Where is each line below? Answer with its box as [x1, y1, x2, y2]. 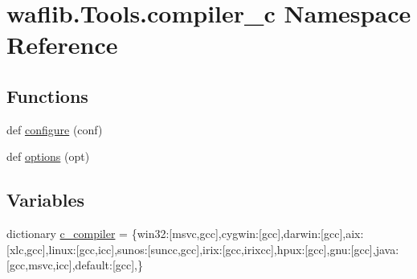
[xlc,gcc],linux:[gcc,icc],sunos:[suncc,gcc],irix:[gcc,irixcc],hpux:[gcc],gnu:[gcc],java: [6, 240, 399, 257]
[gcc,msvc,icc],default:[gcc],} [6, 256, 144, 273]
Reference [6, 28, 118, 61]
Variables [6, 187, 85, 212]
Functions [6, 83, 88, 108]
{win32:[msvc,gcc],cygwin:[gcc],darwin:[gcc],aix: [131, 225, 364, 242]
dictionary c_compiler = [6, 225, 128, 242]
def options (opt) [6, 148, 90, 165]
